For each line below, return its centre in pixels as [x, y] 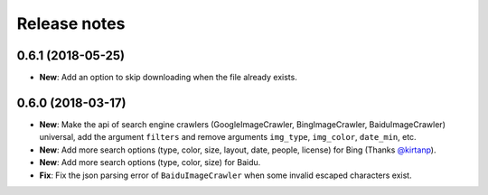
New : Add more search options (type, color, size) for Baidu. [150, 162]
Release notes [71, 23]
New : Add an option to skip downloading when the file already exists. [168, 78]
